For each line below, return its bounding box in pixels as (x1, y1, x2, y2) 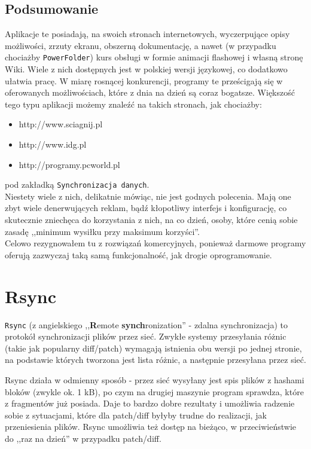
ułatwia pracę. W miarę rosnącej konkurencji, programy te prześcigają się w (5, 74, 283, 87)
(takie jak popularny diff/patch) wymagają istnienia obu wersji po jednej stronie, (5, 341, 302, 354)
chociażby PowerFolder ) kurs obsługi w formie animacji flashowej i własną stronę (5, 51, 303, 63)
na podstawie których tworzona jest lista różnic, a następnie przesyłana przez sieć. (5, 353, 306, 366)
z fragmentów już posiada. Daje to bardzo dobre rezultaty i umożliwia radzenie (5, 397, 295, 410)
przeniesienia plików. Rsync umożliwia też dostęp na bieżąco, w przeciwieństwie (5, 420, 297, 433)
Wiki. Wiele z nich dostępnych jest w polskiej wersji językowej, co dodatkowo (5, 63, 288, 75)
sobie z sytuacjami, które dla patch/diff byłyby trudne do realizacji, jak (5, 408, 267, 421)
